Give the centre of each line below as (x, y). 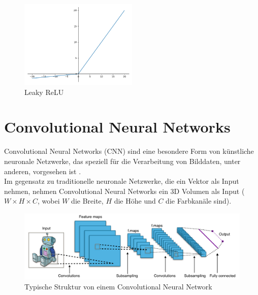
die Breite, (87, 201)
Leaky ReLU (44, 92)
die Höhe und (135, 201)
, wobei (49, 201)
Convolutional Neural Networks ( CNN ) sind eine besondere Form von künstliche (129, 151)
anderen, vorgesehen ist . (43, 171)
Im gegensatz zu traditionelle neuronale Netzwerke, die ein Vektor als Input (122, 181)
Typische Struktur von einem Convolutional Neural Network (118, 286)
